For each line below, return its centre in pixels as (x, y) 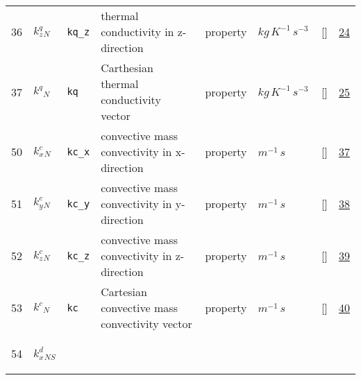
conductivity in (137, 32)
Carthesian (127, 68)
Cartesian (124, 292)
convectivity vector (146, 323)
